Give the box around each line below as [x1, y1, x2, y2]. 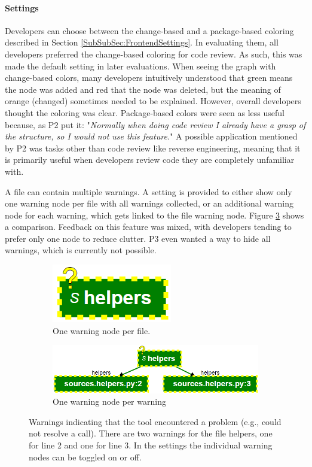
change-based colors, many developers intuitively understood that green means [5, 71, 293, 84]
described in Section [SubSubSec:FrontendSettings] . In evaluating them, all [5, 36, 279, 48]
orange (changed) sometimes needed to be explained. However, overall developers [5, 95, 301, 107]
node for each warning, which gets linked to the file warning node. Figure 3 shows [5, 208, 304, 221]
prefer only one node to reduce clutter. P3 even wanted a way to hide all [5, 232, 271, 244]
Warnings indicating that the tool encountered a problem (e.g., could [29, 415, 282, 427]
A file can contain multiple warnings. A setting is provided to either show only [5, 185, 292, 198]
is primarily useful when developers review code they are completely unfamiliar [5, 153, 295, 166]
